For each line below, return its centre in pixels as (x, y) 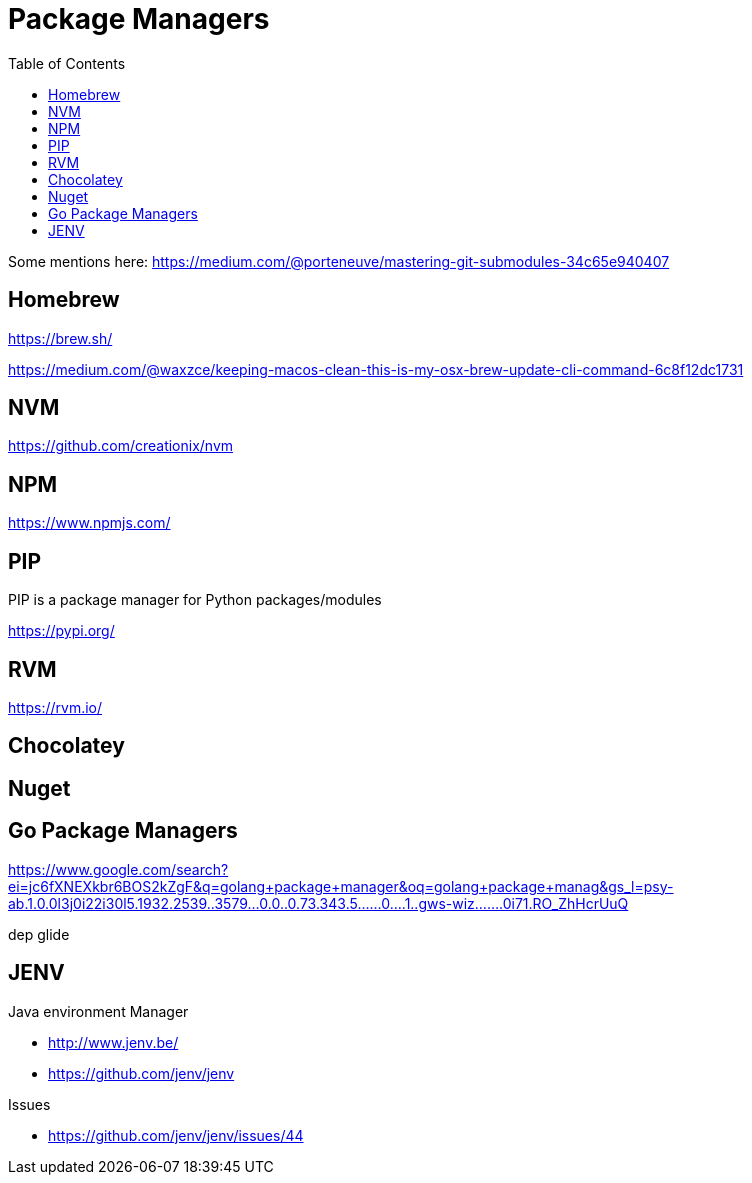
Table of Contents (67, 63)
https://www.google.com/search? (118, 869)
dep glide (39, 934)
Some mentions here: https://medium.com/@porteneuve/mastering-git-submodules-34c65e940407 (339, 261)
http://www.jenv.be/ (113, 1042)
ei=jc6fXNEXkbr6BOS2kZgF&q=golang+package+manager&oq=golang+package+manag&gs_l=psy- (341, 886)
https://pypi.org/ (61, 631)
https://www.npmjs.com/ (89, 523)
